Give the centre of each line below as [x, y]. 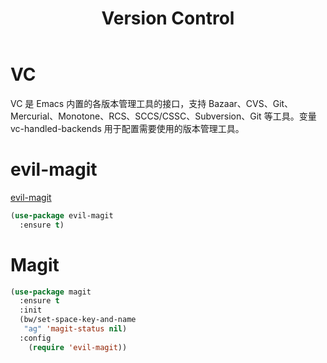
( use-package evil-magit [62, 215]
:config [35, 338]
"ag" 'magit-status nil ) [75, 329]
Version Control [168, 18]
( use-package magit [51, 292]
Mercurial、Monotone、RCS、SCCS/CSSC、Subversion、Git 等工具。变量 [163, 116]
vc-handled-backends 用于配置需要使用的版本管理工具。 [127, 128]
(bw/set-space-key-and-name [78, 320]
